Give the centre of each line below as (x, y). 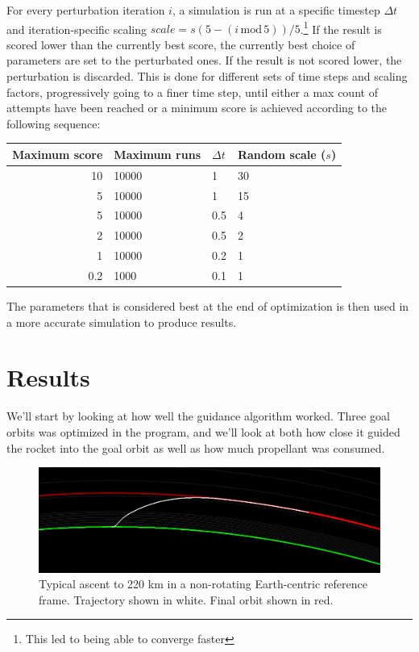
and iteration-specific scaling (77, 29)
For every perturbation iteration (86, 10)
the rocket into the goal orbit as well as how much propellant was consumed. (196, 447)
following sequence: (54, 123)
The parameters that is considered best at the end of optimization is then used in (208, 306)
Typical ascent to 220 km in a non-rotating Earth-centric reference (203, 584)
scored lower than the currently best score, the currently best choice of (181, 44)
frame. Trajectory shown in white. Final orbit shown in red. (186, 599)
